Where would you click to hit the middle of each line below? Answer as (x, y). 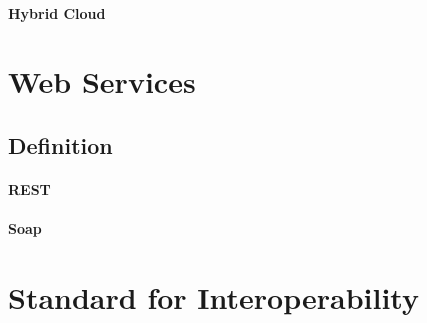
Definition (60, 144)
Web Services (102, 81)
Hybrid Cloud (57, 12)
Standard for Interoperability (213, 296)
